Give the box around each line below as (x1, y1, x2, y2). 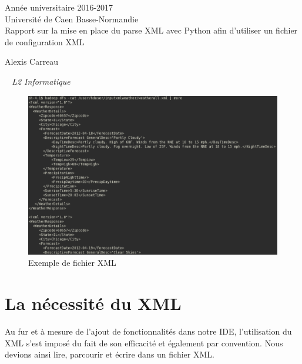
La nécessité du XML (5, 291, 182, 315)
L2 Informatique (12, 75, 71, 87)
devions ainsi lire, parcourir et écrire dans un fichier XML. (5, 348, 214, 360)
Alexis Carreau (5, 55, 59, 68)
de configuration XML (5, 35, 85, 48)
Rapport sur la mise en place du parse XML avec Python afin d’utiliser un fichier (5, 24, 298, 36)
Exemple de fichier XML (28, 256, 116, 269)
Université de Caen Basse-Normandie (5, 12, 139, 25)
